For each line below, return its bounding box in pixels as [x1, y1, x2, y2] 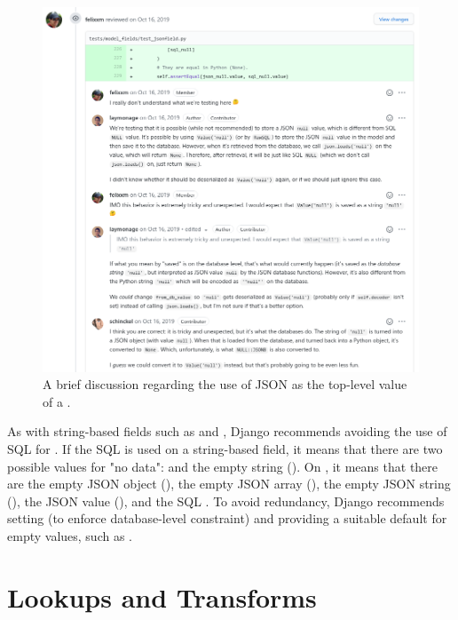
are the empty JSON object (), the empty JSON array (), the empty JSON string [7, 474, 451, 493]
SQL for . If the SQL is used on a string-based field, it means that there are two [7, 440, 443, 458]
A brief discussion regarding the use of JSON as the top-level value [43, 375, 407, 393]
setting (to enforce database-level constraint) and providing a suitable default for [7, 509, 447, 528]
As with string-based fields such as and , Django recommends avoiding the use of [7, 422, 447, 441]
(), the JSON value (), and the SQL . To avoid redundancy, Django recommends [7, 491, 445, 510]
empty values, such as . [7, 527, 132, 545]
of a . [43, 392, 71, 410]
